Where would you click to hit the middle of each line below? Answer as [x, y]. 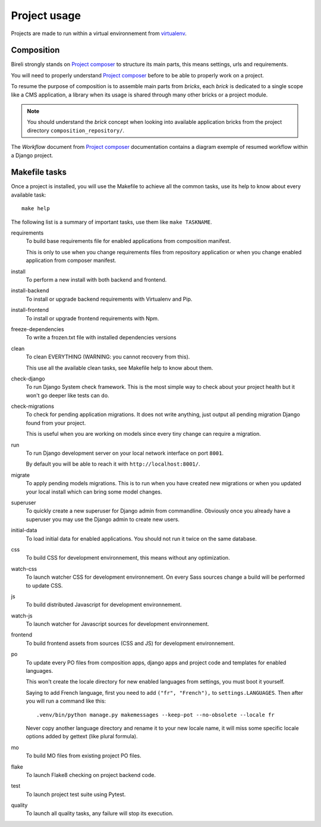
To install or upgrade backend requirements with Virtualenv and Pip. [109, 299]
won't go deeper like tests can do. [67, 395]
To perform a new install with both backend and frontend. [96, 280]
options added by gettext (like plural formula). [82, 737]
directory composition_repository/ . [76, 130]
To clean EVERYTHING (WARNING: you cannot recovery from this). [108, 357]
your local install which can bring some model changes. [94, 492]
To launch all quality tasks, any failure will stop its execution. [100, 813]
